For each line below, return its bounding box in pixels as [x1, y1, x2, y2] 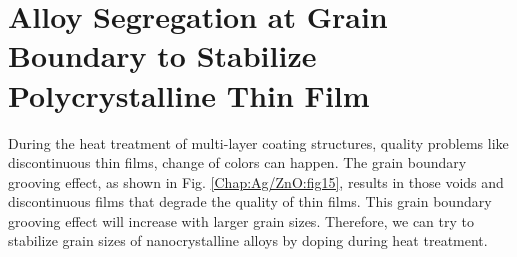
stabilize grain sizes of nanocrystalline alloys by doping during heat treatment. [8, 230, 488, 251]
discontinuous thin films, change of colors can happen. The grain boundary [8, 152, 467, 173]
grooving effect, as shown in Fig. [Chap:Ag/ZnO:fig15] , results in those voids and [8, 171, 504, 192]
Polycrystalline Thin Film [8, 74, 370, 115]
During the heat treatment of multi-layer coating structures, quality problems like [8, 132, 509, 153]
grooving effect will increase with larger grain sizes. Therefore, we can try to [8, 210, 474, 231]
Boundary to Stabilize [8, 35, 317, 76]
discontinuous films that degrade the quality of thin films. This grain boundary [8, 191, 492, 212]
